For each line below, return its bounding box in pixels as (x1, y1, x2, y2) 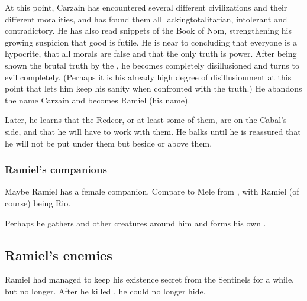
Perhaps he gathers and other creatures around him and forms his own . (5, 216, 266, 229)
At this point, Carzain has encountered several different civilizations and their (5, 1, 287, 13)
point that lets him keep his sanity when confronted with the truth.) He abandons (5, 82, 302, 95)
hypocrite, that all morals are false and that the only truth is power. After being (5, 47, 297, 60)
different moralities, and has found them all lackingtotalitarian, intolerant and (5, 12, 287, 25)
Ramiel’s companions (5, 162, 107, 177)
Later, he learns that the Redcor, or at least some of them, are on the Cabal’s (5, 114, 287, 126)
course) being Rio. (5, 196, 71, 209)
